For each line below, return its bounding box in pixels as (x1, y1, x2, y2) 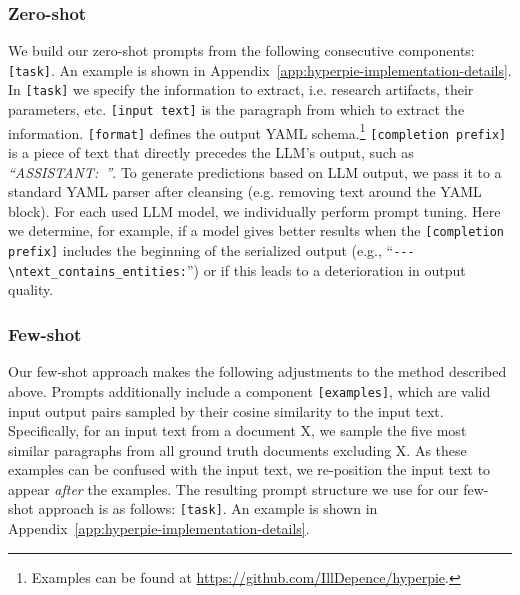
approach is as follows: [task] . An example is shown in (38, 498, 378, 519)
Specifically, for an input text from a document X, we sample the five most (8, 420, 467, 441)
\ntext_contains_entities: (8, 264, 187, 279)
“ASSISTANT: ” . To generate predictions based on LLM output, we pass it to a (8, 161, 502, 182)
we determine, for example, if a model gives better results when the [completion (8, 220, 504, 241)
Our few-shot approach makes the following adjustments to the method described (8, 361, 507, 382)
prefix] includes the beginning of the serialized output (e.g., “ (8, 240, 394, 261)
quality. (8, 279, 54, 300)
